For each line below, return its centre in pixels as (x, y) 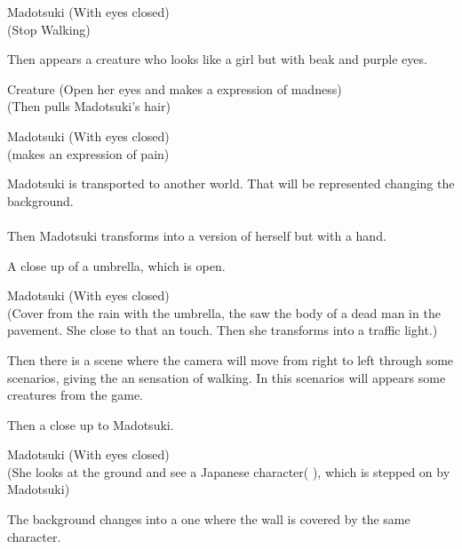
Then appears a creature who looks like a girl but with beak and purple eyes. (217, 59)
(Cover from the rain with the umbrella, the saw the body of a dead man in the (224, 312)
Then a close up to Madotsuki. (91, 424)
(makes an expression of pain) (88, 153)
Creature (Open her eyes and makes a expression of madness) (175, 88)
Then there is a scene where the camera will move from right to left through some (231, 359)
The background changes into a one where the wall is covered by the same (209, 519)
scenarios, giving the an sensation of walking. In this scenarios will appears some (227, 377)
